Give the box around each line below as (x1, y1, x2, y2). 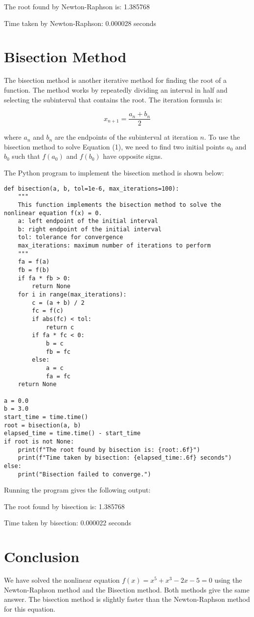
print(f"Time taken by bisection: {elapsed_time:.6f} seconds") (18, 454, 232, 462)
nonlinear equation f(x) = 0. (4, 209, 102, 217)
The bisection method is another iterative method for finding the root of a (4, 75, 227, 85)
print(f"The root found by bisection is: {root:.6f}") (18, 446, 200, 453)
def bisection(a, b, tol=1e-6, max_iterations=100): (4, 185, 179, 192)
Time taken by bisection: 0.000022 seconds (4, 518, 131, 528)
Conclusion (4, 546, 80, 567)
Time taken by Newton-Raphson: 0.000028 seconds (4, 18, 157, 28)
